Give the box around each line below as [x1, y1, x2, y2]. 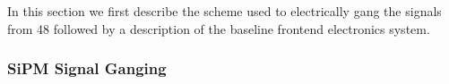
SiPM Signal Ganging [7, 57, 167, 80]
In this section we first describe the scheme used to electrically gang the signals [7, 2, 442, 20]
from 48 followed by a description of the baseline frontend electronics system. [7, 19, 430, 38]
